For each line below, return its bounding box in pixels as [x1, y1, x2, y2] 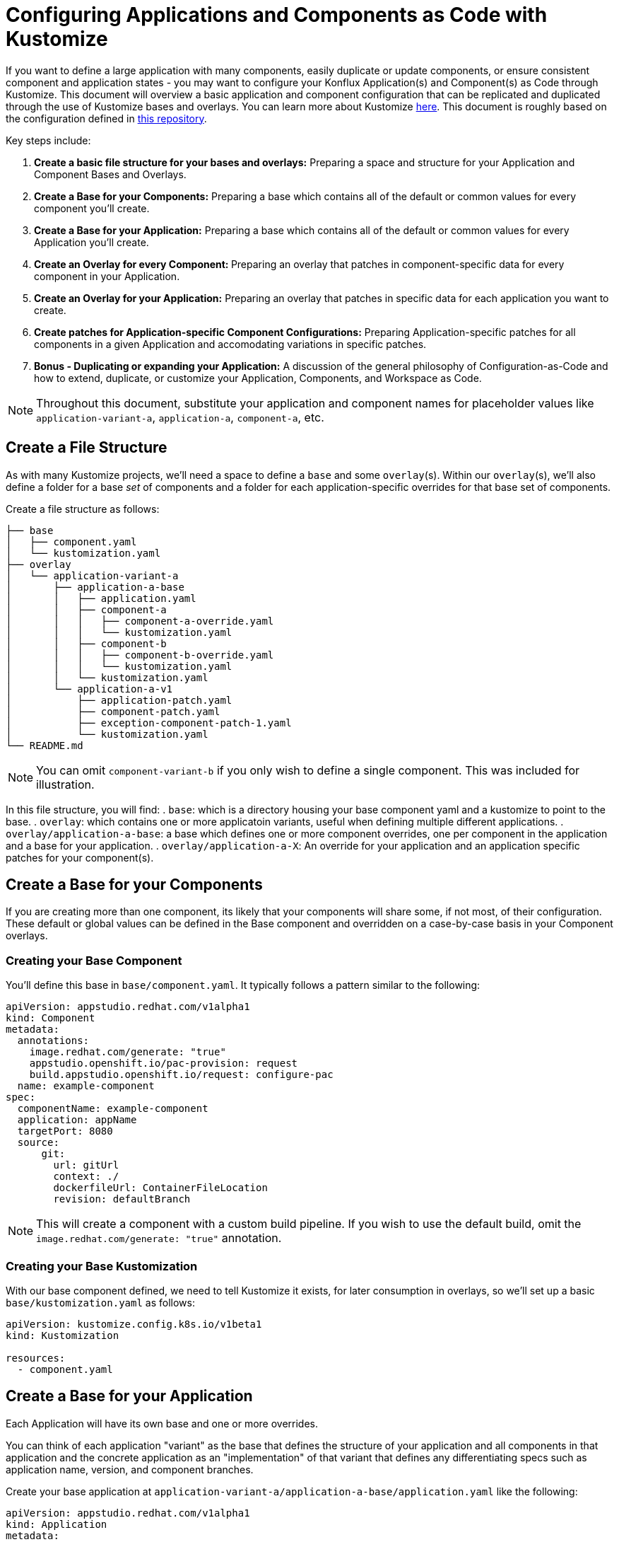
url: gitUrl [53, 1159, 119, 1171]
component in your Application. [34, 269, 180, 282]
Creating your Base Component [6, 953, 182, 968]
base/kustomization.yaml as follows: [6, 1296, 195, 1309]
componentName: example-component [17, 1103, 208, 1115]
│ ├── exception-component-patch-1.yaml [6, 717, 292, 729]
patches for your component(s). [6, 851, 154, 864]
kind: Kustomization [6, 1329, 119, 1341]
